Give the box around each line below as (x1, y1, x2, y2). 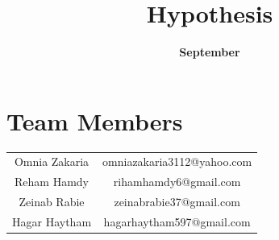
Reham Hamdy (15, 173, 89, 190)
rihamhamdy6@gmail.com (113, 173, 241, 190)
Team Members (6, 104, 183, 137)
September (179, 43, 240, 60)
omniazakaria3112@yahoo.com (102, 153, 252, 170)
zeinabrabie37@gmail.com (114, 193, 240, 210)
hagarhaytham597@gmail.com (103, 213, 251, 230)
